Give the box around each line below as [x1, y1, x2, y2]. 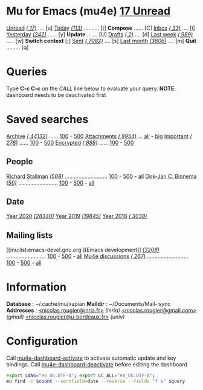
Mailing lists [6, 230, 53, 240]
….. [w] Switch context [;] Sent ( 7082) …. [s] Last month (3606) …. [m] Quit [6, 37, 196, 44]
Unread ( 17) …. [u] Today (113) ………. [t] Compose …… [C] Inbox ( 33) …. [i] [6, 24, 195, 31]
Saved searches [6, 113, 89, 127]
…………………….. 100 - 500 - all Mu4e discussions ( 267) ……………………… [6, 253, 188, 260]
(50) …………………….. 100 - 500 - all [6, 179, 95, 186]
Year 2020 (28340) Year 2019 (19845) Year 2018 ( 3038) [6, 213, 147, 220]
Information [6, 280, 66, 294]
